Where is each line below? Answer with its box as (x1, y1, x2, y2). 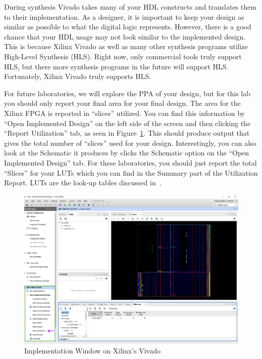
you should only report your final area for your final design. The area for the (4, 98, 241, 108)
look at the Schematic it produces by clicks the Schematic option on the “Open (4, 147, 249, 158)
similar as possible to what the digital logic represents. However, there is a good (4, 21, 251, 32)
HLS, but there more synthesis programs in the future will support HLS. (4, 61, 229, 71)
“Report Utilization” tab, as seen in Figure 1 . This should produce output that (4, 128, 250, 138)
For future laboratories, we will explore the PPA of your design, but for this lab (4, 88, 251, 98)
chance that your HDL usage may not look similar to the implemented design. (4, 31, 246, 42)
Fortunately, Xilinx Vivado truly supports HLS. (4, 71, 151, 82)
